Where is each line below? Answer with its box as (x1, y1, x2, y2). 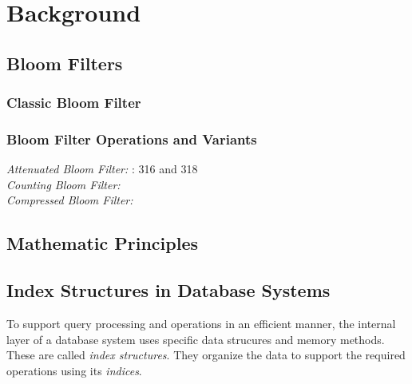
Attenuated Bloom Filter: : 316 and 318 (6, 160, 198, 177)
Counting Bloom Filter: (6, 176, 121, 192)
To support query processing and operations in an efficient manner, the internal (6, 315, 396, 331)
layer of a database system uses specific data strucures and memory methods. (6, 331, 385, 347)
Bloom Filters (6, 50, 123, 75)
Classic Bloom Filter (6, 93, 141, 113)
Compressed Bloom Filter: (6, 192, 133, 208)
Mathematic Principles (6, 231, 198, 255)
